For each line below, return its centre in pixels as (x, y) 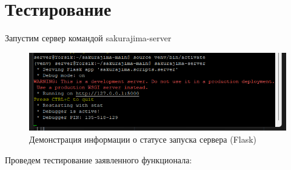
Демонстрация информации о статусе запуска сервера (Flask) (143, 139)
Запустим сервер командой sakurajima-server (88, 38)
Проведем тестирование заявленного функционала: (99, 159)
